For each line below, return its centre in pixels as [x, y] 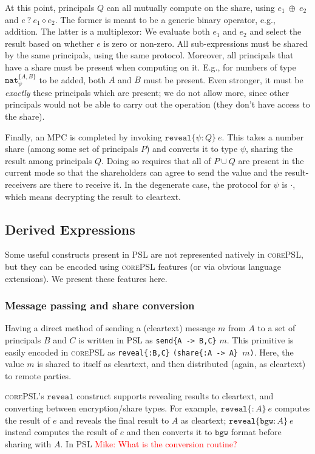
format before [256, 432]
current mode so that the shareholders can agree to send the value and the [144, 172]
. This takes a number [262, 136]
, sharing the [269, 149]
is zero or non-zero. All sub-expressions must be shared [206, 43]
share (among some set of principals [72, 149]
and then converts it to [169, 432]
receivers [21, 184]
